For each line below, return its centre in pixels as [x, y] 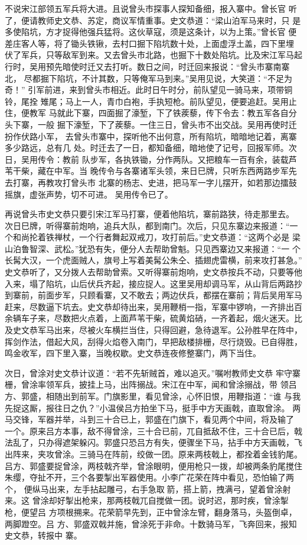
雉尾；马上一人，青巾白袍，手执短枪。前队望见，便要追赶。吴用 [164, 101]
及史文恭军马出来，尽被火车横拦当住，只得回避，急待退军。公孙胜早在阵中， [153, 330]
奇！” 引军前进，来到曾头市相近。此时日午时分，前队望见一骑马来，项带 [145, 90]
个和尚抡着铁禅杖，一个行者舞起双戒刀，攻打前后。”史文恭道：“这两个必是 [147, 237]
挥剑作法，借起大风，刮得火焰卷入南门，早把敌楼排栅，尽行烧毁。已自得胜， [153, 341]
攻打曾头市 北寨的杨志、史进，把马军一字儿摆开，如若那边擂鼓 [175, 182]
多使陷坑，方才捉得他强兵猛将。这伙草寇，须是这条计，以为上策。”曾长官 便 [151, 32]
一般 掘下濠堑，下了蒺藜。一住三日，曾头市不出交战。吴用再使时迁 [167, 124]
